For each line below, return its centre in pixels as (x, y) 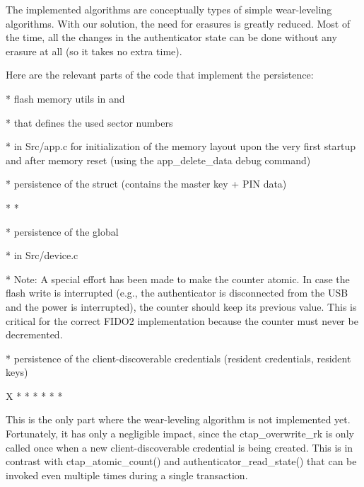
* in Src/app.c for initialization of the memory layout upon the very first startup (181, 146)
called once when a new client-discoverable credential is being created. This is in (180, 447)
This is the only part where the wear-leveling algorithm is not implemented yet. (178, 419)
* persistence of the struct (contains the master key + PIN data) (146, 184)
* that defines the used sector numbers (89, 122)
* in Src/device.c (42, 255)
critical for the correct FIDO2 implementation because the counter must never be (182, 320)
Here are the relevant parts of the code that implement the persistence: (160, 75)
